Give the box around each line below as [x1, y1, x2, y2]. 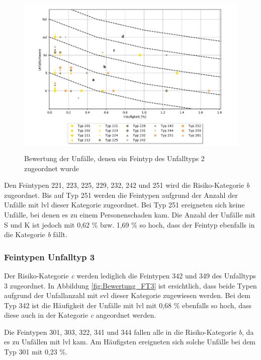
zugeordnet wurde [24, 163, 79, 173]
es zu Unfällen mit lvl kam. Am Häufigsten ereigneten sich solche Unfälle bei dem [4, 336, 256, 347]
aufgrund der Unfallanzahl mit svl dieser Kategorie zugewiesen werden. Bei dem [4, 290, 250, 301]
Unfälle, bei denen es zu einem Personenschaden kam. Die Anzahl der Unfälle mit [4, 209, 256, 220]
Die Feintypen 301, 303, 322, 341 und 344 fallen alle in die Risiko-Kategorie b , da [4, 326, 254, 337]
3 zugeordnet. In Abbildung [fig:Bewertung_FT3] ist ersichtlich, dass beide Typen [4, 280, 257, 291]
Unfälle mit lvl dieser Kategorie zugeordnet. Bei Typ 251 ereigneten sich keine [4, 199, 245, 210]
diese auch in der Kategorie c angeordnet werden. [4, 310, 156, 320]
